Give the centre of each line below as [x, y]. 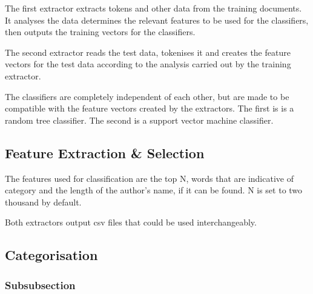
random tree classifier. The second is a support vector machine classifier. [139, 120]
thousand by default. [43, 202]
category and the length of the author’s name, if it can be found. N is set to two [154, 190]
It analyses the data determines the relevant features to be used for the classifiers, [157, 20]
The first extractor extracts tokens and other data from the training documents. [153, 8]
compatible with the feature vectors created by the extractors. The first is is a [150, 108]
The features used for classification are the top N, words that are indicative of [149, 178]
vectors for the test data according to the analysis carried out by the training [148, 64]
